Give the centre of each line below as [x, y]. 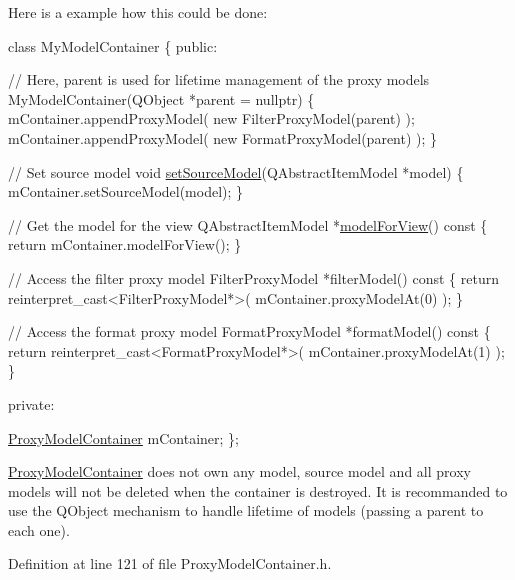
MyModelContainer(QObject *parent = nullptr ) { [161, 98]
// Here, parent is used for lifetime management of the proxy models [219, 79]
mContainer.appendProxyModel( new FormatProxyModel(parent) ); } [223, 137]
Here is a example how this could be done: [138, 12]
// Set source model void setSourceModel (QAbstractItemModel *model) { [236, 171]
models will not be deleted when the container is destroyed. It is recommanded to [258, 490]
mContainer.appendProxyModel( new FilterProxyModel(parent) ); [211, 118]
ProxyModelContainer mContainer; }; [123, 437]
